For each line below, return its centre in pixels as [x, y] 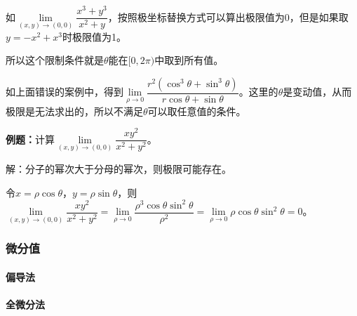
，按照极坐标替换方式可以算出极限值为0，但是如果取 [228, 17]
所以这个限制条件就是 [55, 60]
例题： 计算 [30, 139]
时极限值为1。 [94, 36]
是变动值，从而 [317, 92]
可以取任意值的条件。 [197, 111]
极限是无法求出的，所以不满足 [74, 111]
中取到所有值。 [189, 60]
